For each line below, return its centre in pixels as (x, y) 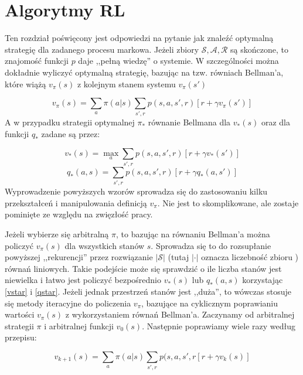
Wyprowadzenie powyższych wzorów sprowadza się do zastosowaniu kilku (136, 191)
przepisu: (21, 337)
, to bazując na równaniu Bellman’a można (193, 234)
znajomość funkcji (37, 61)
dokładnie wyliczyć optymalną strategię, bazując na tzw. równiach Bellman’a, (144, 72)
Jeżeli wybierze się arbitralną (57, 234)
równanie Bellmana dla (189, 122)
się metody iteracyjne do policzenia (68, 303)
